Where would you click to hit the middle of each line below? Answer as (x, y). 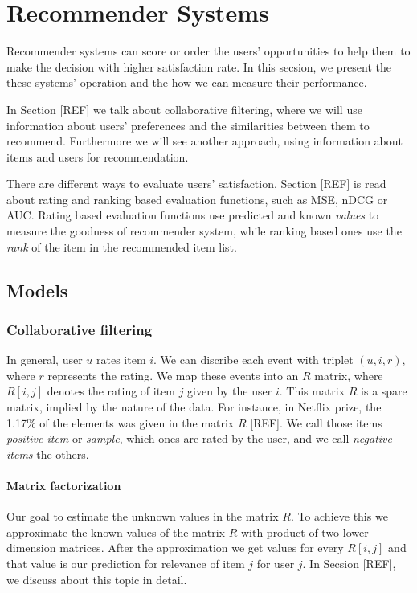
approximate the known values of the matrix (116, 532)
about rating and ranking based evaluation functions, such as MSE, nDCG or (197, 199)
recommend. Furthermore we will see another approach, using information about (204, 141)
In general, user (45, 360)
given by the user (230, 391)
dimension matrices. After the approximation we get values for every (175, 548)
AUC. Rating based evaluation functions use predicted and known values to (193, 215)
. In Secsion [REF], (349, 563)
